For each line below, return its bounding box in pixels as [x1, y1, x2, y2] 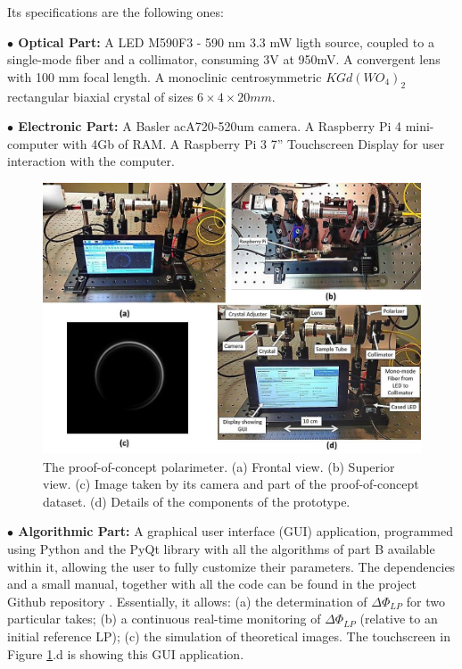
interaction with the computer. [7, 152, 175, 170]
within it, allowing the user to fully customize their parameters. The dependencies [7, 557, 456, 575]
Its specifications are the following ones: [7, 3, 224, 21]
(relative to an [359, 609, 438, 628]
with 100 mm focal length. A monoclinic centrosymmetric [7, 67, 322, 86]
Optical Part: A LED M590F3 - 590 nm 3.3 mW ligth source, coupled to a [18, 32, 434, 51]
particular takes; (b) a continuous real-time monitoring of [7, 609, 321, 628]
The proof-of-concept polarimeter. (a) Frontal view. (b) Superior [43, 457, 395, 475]
